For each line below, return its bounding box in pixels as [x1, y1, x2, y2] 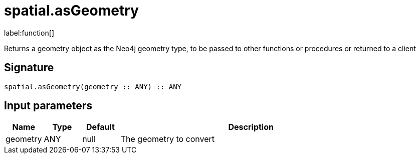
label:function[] [4, 28, 54, 37]
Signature [4, 61, 54, 74]
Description [228, 122, 274, 132]
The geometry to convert [120, 134, 215, 144]
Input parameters [4, 99, 93, 112]
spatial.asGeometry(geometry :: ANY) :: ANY [4, 82, 182, 91]
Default [86, 122, 115, 132]
